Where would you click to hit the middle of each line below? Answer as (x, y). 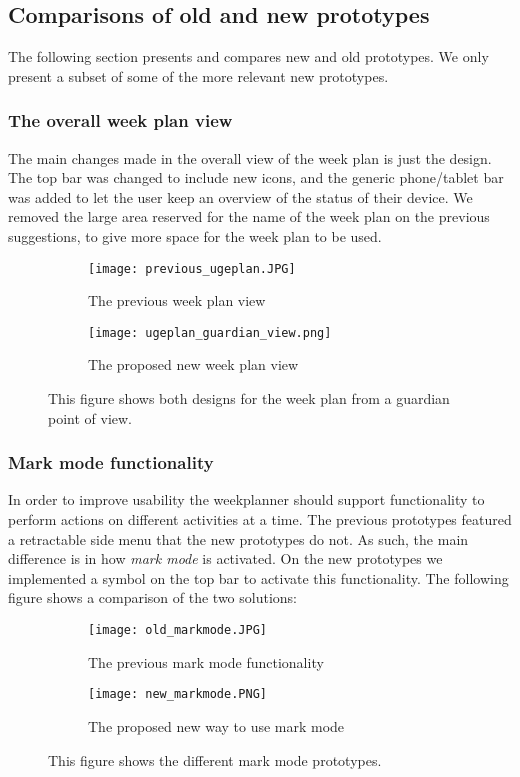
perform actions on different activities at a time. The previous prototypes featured (260, 519)
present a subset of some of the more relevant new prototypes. (198, 75)
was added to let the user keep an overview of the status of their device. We (240, 196)
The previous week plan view (177, 300)
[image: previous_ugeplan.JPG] (192, 268)
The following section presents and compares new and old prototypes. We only (248, 56)
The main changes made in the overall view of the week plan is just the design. (250, 157)
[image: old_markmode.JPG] (177, 630)
